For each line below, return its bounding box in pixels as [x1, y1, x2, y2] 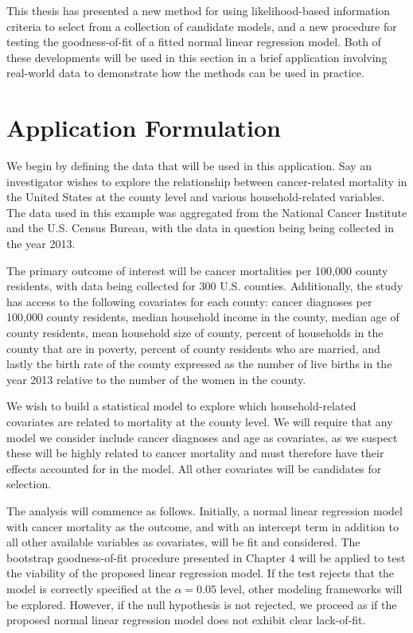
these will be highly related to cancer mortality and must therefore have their [6, 445, 384, 461]
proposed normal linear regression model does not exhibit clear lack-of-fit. [6, 612, 366, 628]
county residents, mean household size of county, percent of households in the [6, 324, 384, 341]
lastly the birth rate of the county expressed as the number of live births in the [6, 355, 392, 372]
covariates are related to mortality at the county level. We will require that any [6, 414, 393, 429]
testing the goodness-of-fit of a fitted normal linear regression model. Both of [6, 33, 381, 50]
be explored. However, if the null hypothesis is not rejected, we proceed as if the [6, 596, 397, 612]
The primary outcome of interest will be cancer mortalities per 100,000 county [6, 262, 388, 278]
